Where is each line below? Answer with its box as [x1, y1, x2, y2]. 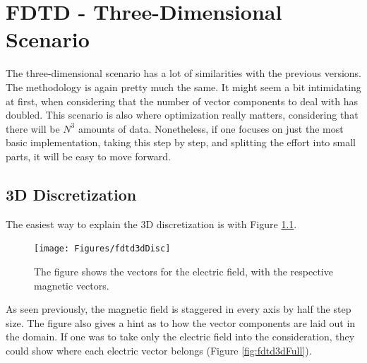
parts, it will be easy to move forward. [6, 148, 171, 163]
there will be [6, 121, 60, 136]
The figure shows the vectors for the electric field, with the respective [34, 263, 333, 278]
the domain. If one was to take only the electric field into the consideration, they [6, 329, 355, 344]
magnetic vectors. [34, 278, 109, 292]
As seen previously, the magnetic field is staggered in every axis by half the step [6, 302, 351, 316]
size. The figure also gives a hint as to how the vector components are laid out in [6, 315, 356, 330]
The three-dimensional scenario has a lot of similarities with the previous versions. [6, 66, 362, 81]
